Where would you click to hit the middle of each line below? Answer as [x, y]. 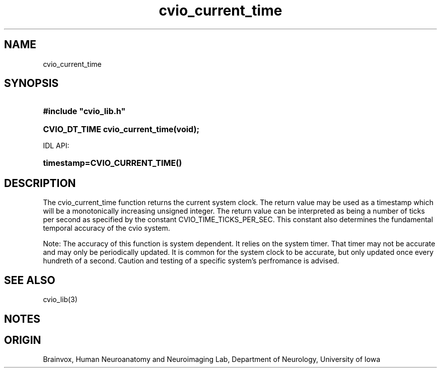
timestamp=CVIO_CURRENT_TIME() [113, 163]
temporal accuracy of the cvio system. [106, 228]
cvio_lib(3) [60, 300]
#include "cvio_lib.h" [84, 111]
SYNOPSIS [31, 83]
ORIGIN [23, 340]
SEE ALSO [30, 280]
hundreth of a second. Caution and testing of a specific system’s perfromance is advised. [191, 261]
